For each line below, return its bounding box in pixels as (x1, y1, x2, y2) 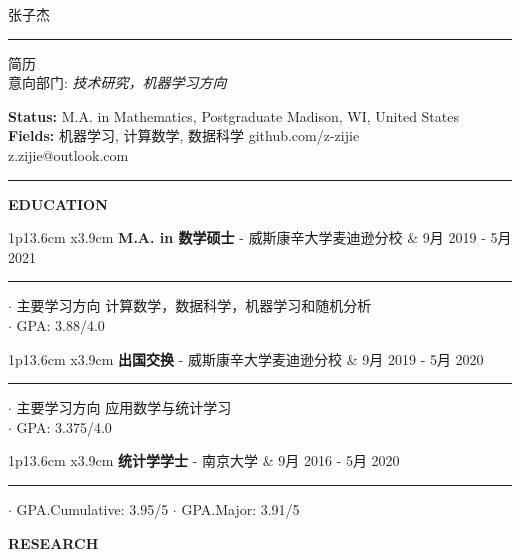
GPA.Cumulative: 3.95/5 (16, 498, 169, 519)
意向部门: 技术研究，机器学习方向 (8, 72, 227, 93)
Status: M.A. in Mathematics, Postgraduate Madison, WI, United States (8, 105, 459, 126)
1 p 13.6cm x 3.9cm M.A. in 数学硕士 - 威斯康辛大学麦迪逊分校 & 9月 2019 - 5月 (8, 227, 512, 248)
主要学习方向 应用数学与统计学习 (16, 397, 232, 418)
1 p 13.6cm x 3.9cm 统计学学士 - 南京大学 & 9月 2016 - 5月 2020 (8, 450, 400, 471)
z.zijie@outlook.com (8, 144, 129, 165)
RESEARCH (8, 532, 99, 553)
